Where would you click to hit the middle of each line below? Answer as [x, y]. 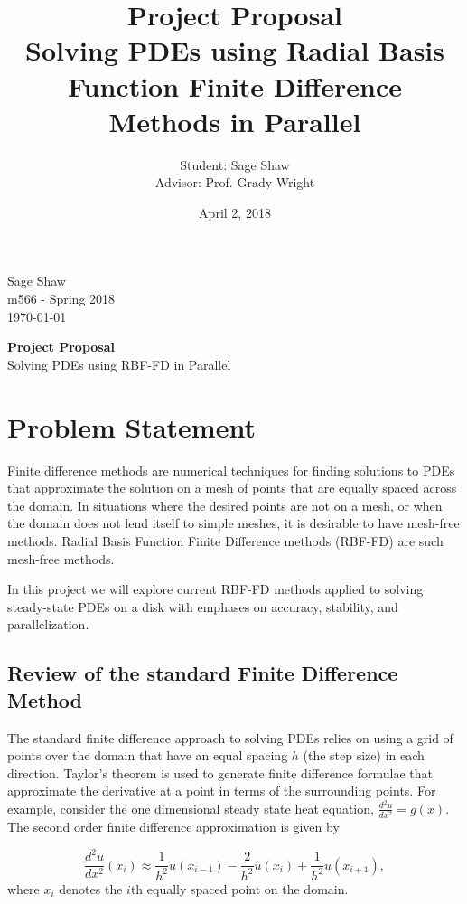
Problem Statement [131, 426]
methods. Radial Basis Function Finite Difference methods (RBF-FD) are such [225, 540]
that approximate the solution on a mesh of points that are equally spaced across [232, 488]
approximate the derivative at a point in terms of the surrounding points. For [222, 791]
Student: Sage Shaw [235, 164]
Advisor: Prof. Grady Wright [235, 182]
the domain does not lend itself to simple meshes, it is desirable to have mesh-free [233, 523]
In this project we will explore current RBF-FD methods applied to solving [215, 589]
